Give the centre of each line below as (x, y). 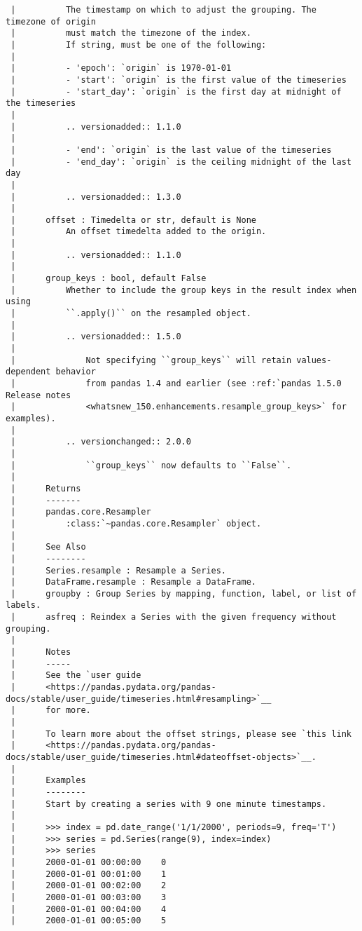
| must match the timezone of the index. (131, 33)
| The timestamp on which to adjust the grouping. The (163, 10)
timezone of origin (51, 21)
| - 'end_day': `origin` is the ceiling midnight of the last (181, 162)
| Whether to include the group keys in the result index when (184, 290)
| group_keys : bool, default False (109, 279)
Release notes (39, 395)
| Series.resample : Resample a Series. (118, 570)
